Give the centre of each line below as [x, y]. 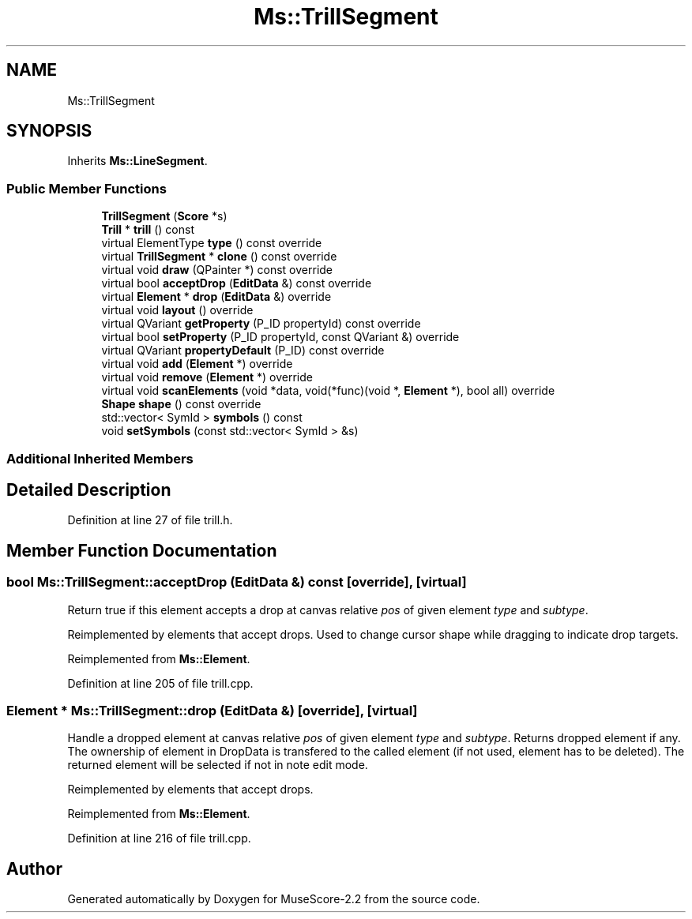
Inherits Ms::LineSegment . [137, 161]
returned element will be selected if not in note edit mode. [218, 765]
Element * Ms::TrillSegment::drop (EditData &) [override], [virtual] [212, 711]
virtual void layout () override [177, 310]
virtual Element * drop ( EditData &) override [216, 297]
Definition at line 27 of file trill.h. [150, 520]
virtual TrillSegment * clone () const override [219, 257]
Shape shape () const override [181, 404]
